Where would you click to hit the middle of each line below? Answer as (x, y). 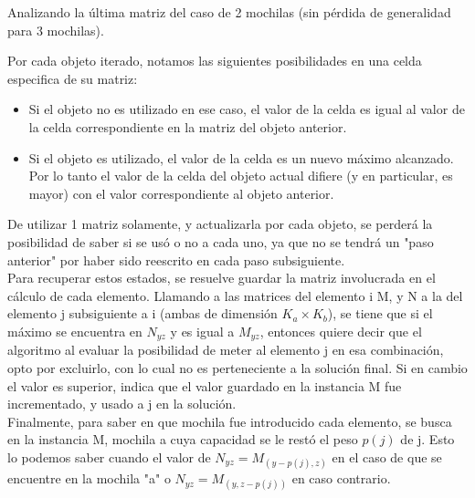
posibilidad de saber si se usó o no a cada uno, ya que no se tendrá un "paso (221, 241)
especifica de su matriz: (73, 78)
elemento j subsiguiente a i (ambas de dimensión (142, 313)
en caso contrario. (341, 478)
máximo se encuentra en (75, 331)
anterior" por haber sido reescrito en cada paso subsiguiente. (176, 259)
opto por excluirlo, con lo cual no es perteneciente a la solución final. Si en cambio (237, 367)
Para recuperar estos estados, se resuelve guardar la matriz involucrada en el (222, 278)
